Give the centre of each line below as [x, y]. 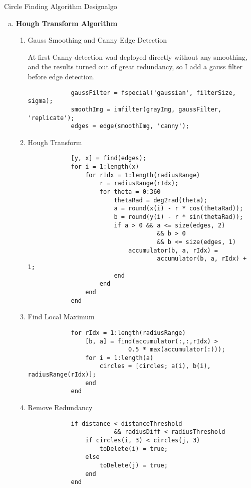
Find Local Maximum [61, 317]
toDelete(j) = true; [134, 465]
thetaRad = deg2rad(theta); [161, 200]
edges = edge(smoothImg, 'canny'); [130, 126]
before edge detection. [61, 76]
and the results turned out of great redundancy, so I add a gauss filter [135, 67]
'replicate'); [51, 118]
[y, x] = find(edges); [108, 158]
